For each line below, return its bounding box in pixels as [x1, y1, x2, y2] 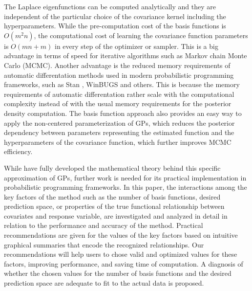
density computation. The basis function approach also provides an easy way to [4, 108, 242, 118]
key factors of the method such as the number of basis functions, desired [4, 191, 221, 201]
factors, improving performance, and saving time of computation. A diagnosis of [4, 258, 243, 269]
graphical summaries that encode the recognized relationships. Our [4, 239, 204, 249]
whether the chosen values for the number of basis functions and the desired [4, 268, 231, 278]
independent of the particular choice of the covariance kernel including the [4, 11, 226, 21]
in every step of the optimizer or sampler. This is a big [55, 41, 218, 51]
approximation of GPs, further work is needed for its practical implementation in [4, 172, 247, 182]
